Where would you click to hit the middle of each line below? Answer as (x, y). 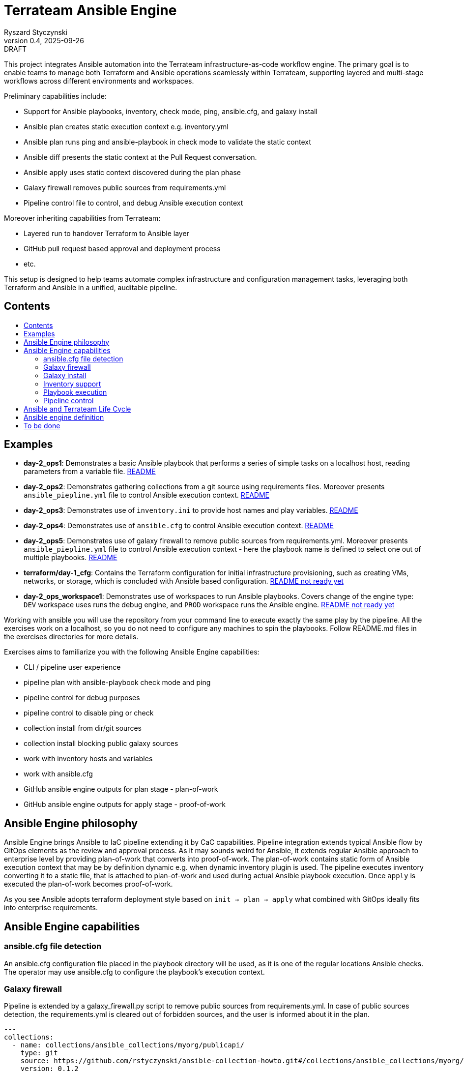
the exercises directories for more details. (71, 637)
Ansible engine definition (64, 417)
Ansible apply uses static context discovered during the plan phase (132, 172)
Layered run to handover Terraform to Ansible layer (106, 233)
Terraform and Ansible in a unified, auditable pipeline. (91, 287)
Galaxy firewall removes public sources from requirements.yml (125, 187)
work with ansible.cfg (58, 774)
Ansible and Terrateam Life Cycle (77, 409)
